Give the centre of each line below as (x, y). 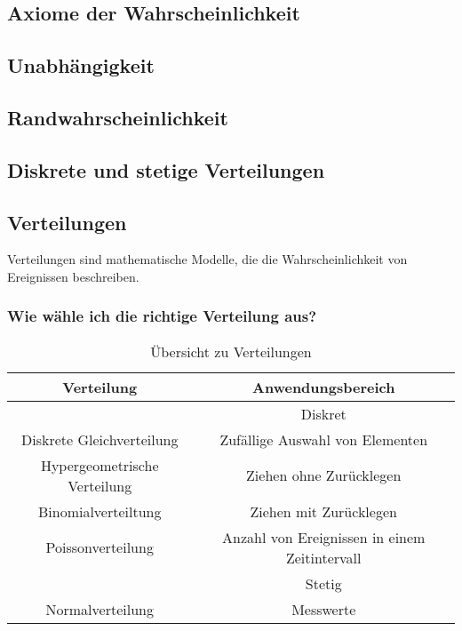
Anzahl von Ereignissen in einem (324, 537)
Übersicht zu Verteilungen (231, 351)
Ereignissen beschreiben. (73, 276)
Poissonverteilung (100, 547)
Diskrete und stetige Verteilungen (166, 169)
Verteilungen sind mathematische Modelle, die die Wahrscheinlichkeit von (207, 259)
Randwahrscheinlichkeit (118, 117)
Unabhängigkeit (81, 65)
